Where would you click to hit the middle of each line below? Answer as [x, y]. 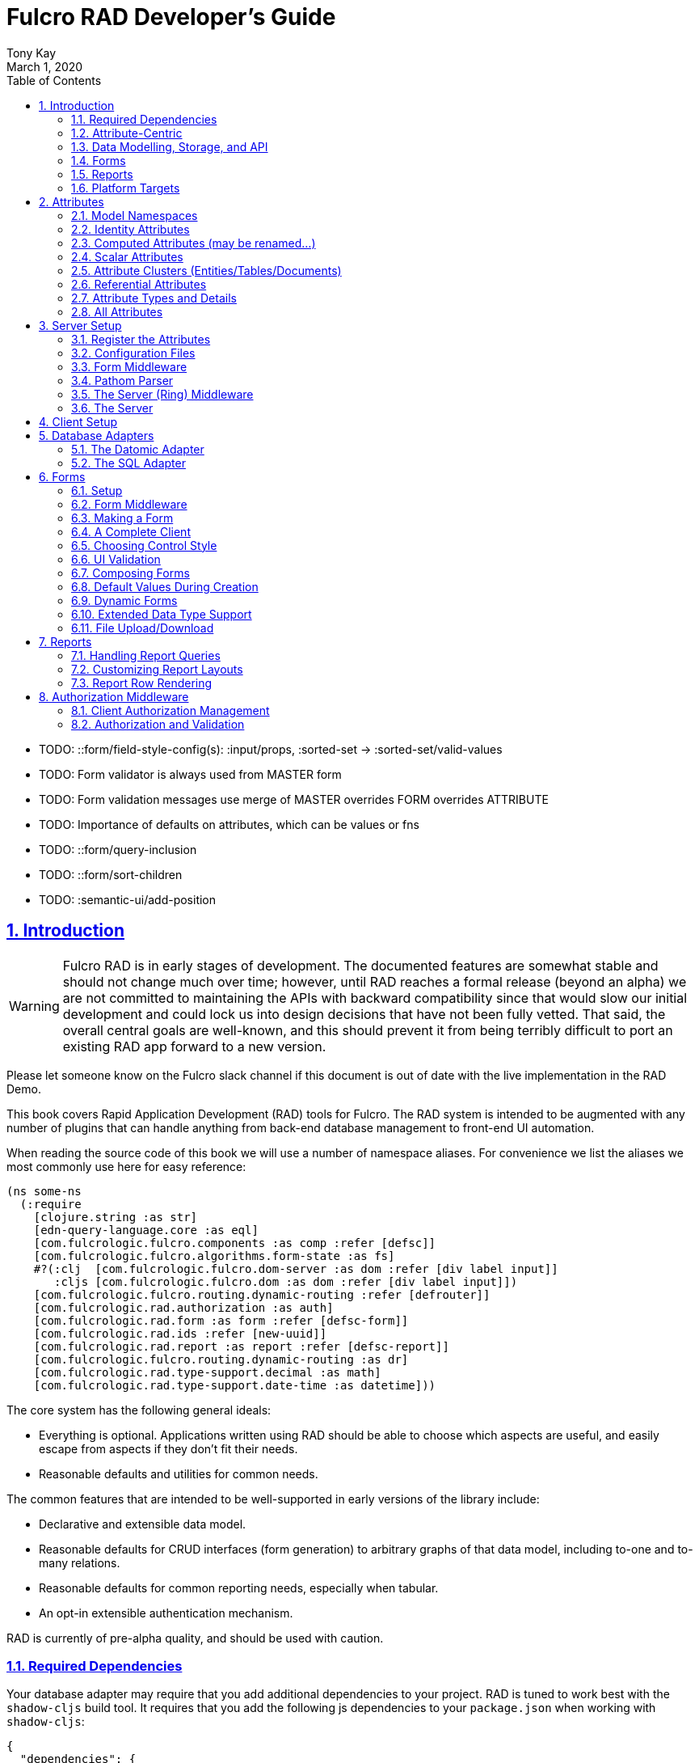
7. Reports [65, 641]
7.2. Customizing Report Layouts [157, 669]
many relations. [80, 1562]
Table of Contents [54, 80]
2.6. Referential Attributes [139, 284]
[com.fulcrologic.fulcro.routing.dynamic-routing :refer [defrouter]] [262, 1294]
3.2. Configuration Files [133, 353]
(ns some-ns [44, 1191]
